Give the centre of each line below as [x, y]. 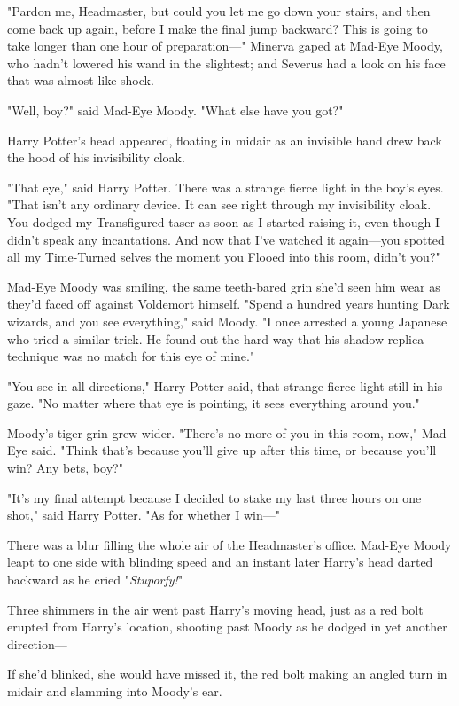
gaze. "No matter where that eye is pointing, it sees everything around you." [214, 403]
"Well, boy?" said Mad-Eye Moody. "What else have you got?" [175, 110]
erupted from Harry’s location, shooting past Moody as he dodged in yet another [227, 627]
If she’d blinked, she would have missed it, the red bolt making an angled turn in [227, 674]
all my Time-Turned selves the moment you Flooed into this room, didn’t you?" [224, 257]
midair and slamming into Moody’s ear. [115, 691]
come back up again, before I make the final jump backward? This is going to [218, 28]
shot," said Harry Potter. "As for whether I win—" [144, 515]
